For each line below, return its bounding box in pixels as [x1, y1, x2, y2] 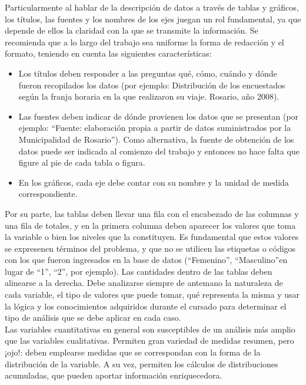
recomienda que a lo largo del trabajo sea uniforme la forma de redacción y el [5, 35, 284, 48]
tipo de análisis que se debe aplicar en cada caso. [5, 311, 181, 324]
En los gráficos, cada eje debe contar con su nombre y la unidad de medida [18, 176, 289, 188]
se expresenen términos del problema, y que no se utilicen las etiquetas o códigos [5, 242, 296, 254]
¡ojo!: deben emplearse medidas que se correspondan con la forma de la [5, 346, 261, 358]
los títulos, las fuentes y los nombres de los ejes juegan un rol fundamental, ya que [5, 12, 301, 25]
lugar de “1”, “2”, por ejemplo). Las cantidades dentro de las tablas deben [5, 265, 272, 277]
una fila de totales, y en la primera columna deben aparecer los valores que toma [5, 219, 296, 231]
